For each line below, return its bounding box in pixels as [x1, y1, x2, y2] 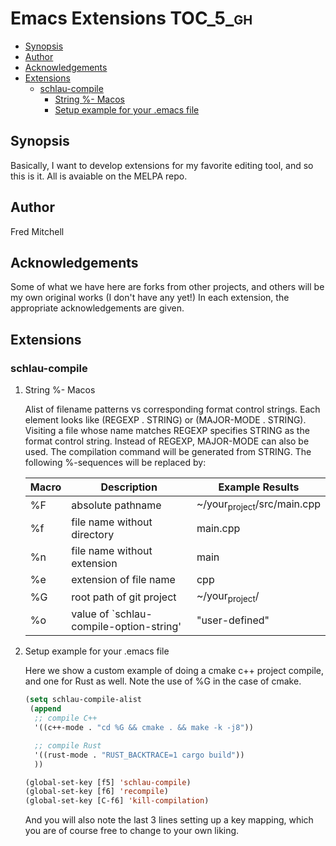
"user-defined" [196, 613, 270, 627]
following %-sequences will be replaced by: [24, 457, 207, 469]
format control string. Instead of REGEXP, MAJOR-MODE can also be [24, 435, 310, 447]
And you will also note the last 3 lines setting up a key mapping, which [24, 814, 314, 826]
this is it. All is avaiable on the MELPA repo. [10, 170, 188, 182]
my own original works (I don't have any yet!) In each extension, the [10, 292, 290, 304]
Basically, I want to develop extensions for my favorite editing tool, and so [10, 159, 314, 171]
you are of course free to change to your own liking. [24, 825, 240, 837]
